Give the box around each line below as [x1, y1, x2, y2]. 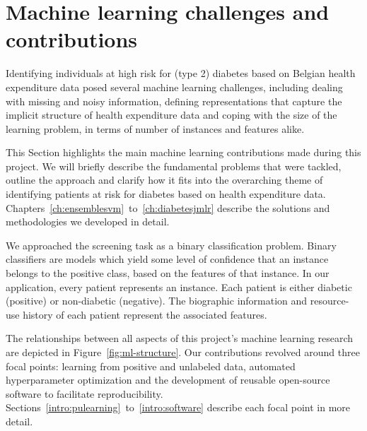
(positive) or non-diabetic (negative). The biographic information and [6, 293, 308, 308]
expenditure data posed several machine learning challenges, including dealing [6, 79, 343, 94]
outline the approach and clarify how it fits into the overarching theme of [6, 172, 323, 187]
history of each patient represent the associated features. [23, 307, 267, 321]
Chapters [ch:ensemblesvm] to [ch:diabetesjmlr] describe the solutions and [6, 200, 330, 215]
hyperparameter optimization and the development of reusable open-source [6, 372, 330, 387]
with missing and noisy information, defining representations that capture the [6, 93, 342, 108]
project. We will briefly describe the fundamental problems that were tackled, [6, 158, 342, 173]
